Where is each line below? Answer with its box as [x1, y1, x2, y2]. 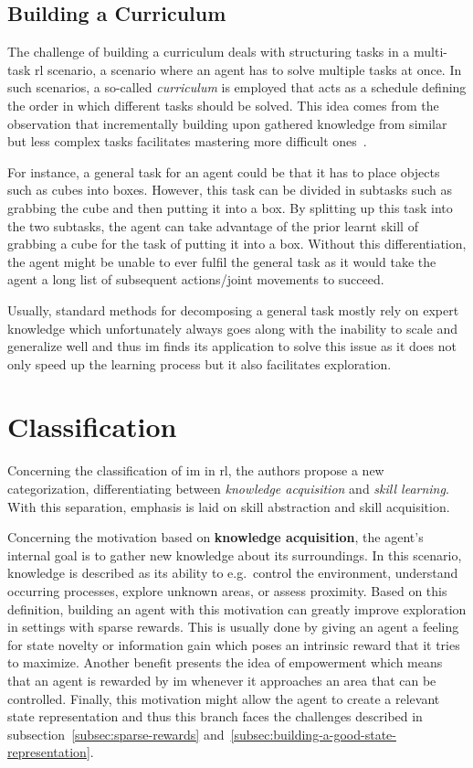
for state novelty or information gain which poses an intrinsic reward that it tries [7, 635, 460, 654]
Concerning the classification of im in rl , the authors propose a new [7, 461, 384, 480]
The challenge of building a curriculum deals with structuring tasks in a [7, 42, 410, 61]
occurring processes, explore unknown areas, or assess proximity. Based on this [7, 581, 447, 600]
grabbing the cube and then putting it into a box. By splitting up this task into [7, 197, 453, 217]
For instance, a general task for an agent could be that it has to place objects [7, 162, 440, 181]
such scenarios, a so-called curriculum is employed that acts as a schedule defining [7, 78, 467, 97]
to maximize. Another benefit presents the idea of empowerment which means [7, 653, 443, 672]
